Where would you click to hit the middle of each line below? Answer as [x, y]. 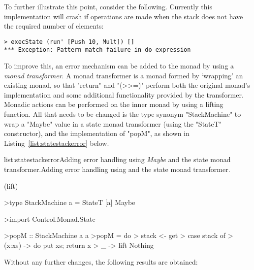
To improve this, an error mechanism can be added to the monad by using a [119, 66]
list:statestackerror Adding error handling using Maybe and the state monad [117, 159]
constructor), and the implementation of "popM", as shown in [97, 133]
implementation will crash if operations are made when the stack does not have [124, 16]
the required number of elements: [54, 26]
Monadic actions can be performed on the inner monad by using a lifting [114, 104]
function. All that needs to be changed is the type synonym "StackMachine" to [123, 114]
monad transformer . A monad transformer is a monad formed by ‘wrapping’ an [124, 75]
